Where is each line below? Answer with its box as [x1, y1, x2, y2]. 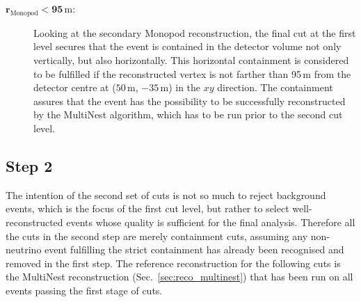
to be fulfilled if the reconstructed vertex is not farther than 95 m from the [33, 66, 351, 81]
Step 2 [6, 154, 53, 176]
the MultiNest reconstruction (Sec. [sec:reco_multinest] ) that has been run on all [6, 269, 353, 284]
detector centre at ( [33, 80, 116, 95]
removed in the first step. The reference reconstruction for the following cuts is [6, 255, 341, 270]
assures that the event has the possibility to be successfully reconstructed [33, 93, 346, 108]
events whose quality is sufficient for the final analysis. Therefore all [66, 214, 355, 229]
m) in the [160, 80, 201, 95]
